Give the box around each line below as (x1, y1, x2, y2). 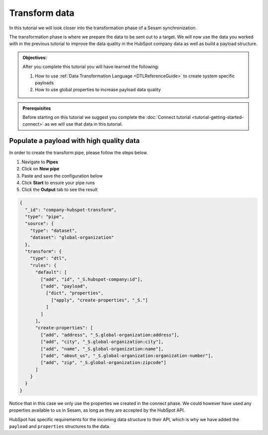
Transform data (9, 7, 74, 18)
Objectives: (22, 55, 47, 61)
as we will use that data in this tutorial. (45, 121, 123, 127)
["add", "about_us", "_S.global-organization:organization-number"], (40, 353, 213, 359)
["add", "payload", (40, 283, 88, 289)
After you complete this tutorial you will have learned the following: (22, 64, 159, 70)
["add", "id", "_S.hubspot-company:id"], (40, 276, 143, 282)
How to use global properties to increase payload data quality (35, 87, 161, 93)
